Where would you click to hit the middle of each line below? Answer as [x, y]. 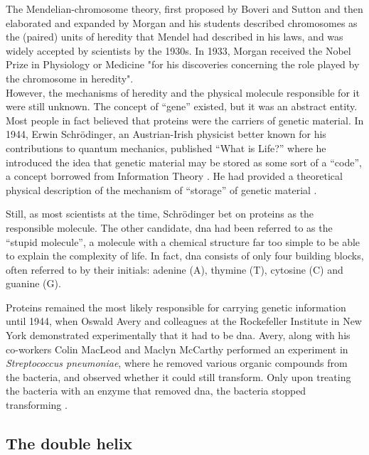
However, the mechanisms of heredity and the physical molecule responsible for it [183, 92]
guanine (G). [33, 283]
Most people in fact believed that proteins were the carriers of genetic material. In [185, 120]
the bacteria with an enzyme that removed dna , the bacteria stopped [156, 391]
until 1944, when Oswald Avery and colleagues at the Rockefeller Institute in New [184, 321]
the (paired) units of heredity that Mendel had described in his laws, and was [175, 37]
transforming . [37, 405]
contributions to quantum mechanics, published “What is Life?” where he [166, 148]
